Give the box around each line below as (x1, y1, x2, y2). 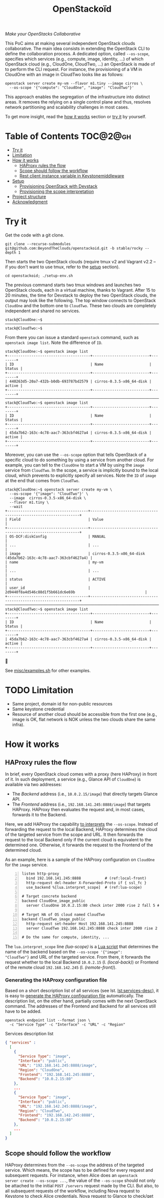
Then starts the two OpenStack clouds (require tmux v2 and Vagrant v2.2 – (5, 259, 156, 265)
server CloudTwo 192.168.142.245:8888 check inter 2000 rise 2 (26, 926, 158, 931)
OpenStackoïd (52, 3, 112, 15)
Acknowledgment (12, 199, 48, 205)
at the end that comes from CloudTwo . (5, 478, 80, 484)
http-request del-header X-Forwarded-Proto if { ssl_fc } (26, 880, 147, 885)
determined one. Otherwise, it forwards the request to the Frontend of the (5, 842, 153, 848)
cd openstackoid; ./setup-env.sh (5, 274, 73, 278)
